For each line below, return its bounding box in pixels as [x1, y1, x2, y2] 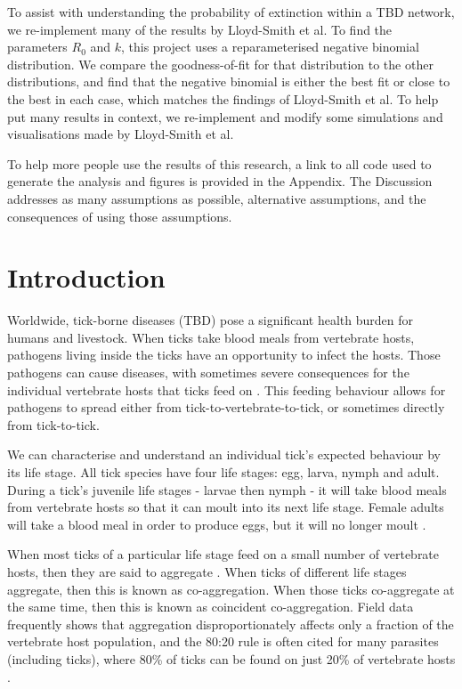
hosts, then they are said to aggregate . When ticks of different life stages [7, 562, 407, 580]
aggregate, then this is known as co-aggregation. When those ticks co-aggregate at [7, 580, 455, 598]
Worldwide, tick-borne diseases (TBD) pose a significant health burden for [7, 311, 413, 329]
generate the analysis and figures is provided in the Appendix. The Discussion [7, 172, 433, 190]
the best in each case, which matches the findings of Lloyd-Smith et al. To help [7, 89, 439, 108]
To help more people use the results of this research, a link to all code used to [7, 154, 432, 173]
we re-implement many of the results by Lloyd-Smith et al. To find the [7, 20, 393, 38]
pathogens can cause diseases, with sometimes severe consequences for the [7, 363, 409, 382]
